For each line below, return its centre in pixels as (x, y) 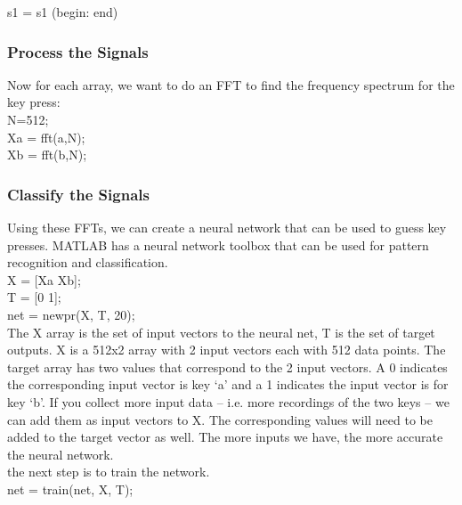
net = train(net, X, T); (70, 489)
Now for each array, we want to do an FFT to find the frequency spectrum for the (231, 84)
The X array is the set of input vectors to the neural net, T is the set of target (221, 332)
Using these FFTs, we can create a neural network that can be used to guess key (227, 227)
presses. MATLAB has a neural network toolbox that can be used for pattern (218, 244)
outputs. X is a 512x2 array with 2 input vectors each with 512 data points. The (227, 350)
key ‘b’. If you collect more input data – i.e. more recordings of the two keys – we (228, 401)
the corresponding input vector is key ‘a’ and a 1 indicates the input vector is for (228, 384)
